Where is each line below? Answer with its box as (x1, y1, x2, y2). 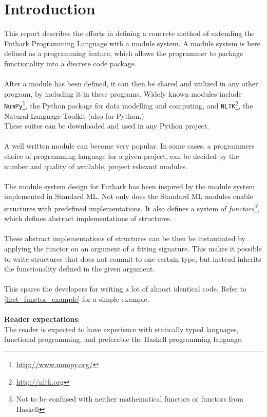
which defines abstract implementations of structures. (4, 213, 172, 224)
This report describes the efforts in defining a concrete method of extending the (4, 28, 255, 39)
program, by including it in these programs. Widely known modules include (4, 88, 242, 99)
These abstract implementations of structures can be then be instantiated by (4, 233, 245, 244)
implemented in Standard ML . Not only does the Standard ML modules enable (4, 191, 253, 202)
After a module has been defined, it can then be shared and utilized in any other (4, 78, 258, 89)
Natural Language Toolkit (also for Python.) (4, 110, 144, 121)
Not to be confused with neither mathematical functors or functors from (16, 393, 244, 404)
